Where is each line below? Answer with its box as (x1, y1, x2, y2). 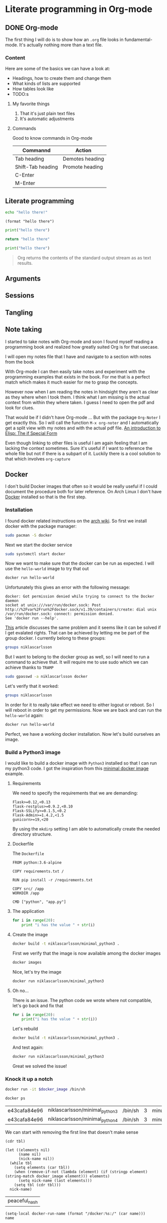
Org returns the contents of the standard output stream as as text (17, 254, 152, 260)
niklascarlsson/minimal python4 (48, 1116, 118, 1123)
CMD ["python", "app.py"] (12, 899, 66, 905)
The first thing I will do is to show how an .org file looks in (5, 36, 124, 42)
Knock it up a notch (5, 1075, 53, 1082)
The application (12, 908, 45, 914)
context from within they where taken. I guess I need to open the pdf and (5, 399, 155, 405)
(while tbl (9, 1161, 32, 1166)
